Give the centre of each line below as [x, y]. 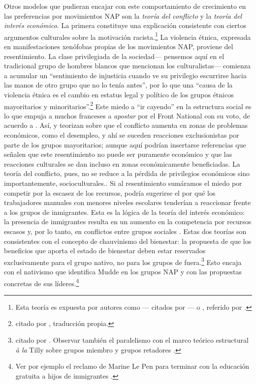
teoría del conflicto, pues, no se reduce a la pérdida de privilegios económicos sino [127, 173]
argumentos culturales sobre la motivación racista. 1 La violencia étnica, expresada [128, 36]
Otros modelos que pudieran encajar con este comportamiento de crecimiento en [125, 6]
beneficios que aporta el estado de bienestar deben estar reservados [105, 251]
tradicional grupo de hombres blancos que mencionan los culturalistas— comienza [128, 66]
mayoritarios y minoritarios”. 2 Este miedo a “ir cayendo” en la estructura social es [128, 105]
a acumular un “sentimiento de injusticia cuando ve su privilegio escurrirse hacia [125, 75]
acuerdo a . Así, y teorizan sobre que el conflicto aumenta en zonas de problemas [126, 125]
